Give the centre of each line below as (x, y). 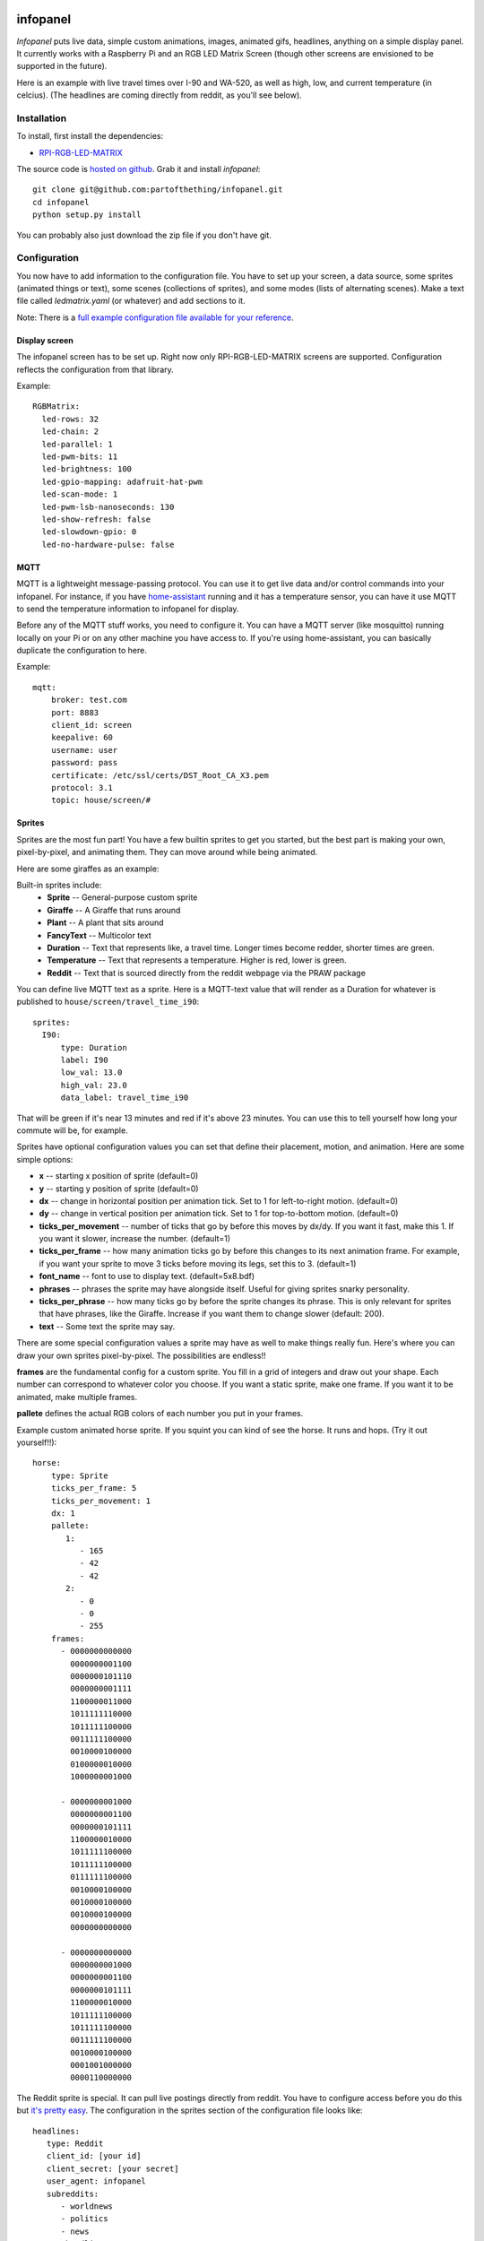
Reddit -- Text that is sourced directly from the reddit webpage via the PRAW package (207, 973)
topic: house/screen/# (101, 800)
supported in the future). (62, 66)
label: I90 (84, 1060)
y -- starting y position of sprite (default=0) (119, 1189)
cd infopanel (61, 202)
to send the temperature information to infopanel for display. (128, 609)
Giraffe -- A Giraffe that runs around (114, 910)
